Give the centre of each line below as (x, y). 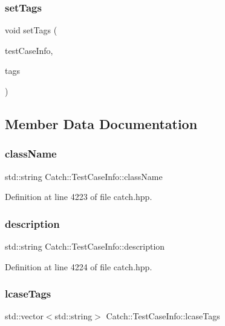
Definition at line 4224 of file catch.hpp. (79, 266)
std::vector (24, 316)
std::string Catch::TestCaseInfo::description (85, 246)
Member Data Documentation (101, 123)
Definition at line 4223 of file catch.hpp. (79, 197)
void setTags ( (31, 30)
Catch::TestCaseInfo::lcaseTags (163, 316)
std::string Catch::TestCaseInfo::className (84, 176)
